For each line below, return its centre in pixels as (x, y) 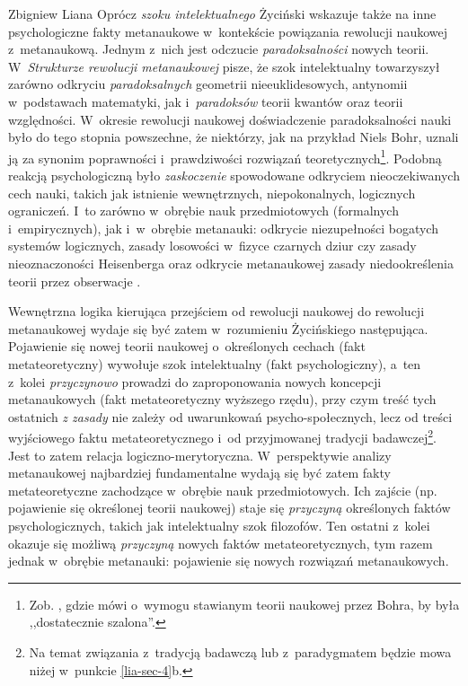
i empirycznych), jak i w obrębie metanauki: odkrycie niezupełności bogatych (223, 228)
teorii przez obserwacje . (75, 281)
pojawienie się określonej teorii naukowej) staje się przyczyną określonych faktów (230, 508)
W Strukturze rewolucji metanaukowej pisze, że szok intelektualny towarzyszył (224, 66)
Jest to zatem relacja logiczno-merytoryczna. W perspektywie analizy (200, 455)
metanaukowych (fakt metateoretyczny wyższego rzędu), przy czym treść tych (222, 399)
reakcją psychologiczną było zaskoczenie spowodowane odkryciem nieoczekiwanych (234, 175)
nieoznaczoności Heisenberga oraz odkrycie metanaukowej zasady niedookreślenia (231, 263)
